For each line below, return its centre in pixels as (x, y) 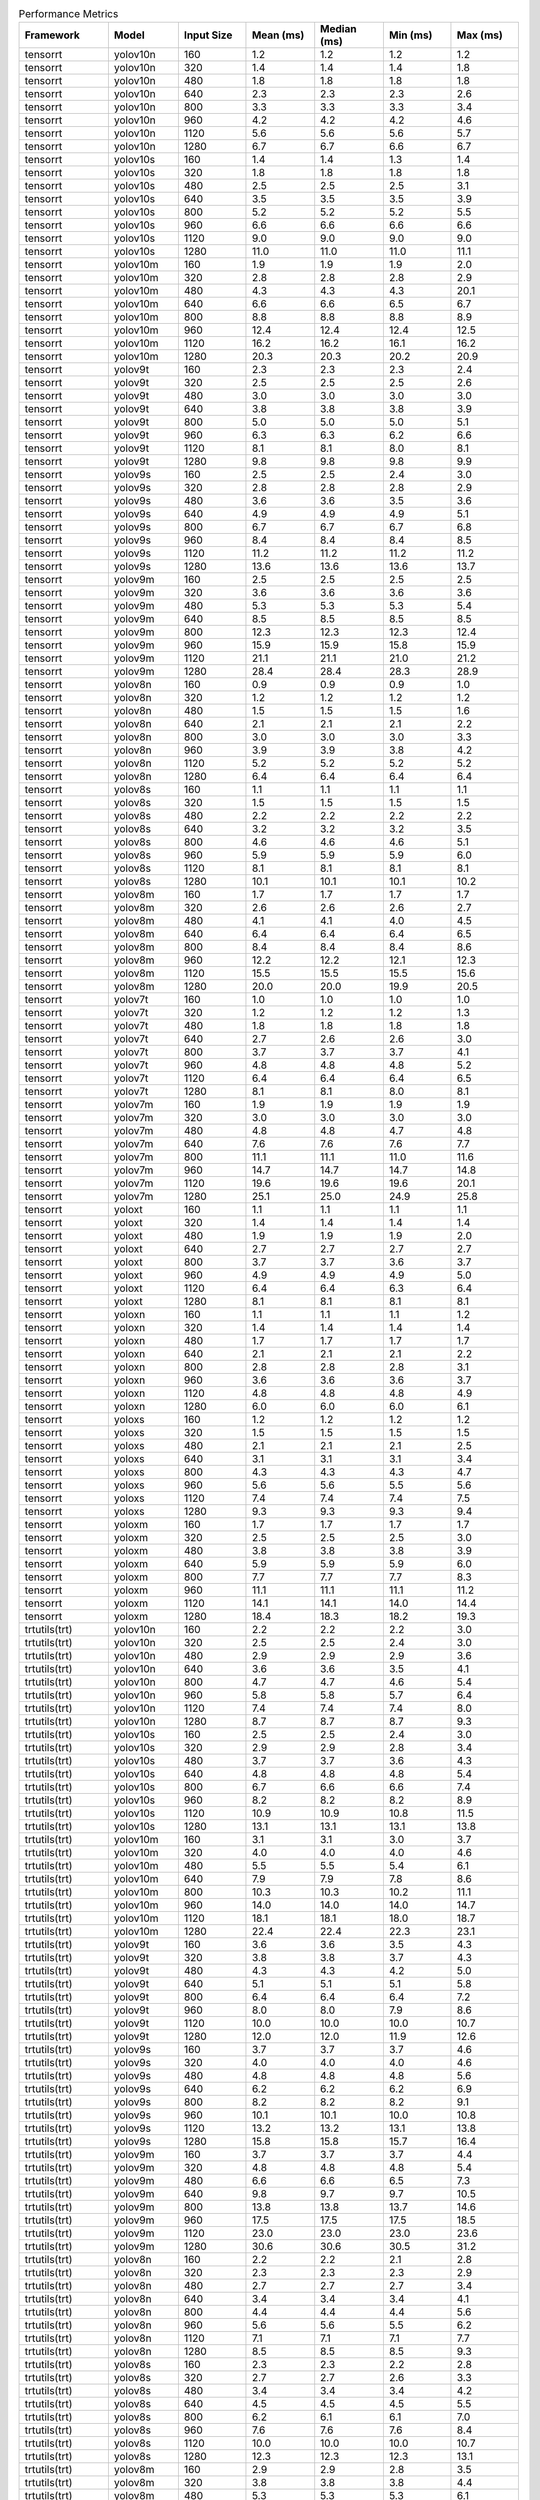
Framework (52, 35)
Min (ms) (410, 35)
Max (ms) (480, 35)
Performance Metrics (68, 14)
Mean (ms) (278, 35)
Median (338, 29)
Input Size (208, 35)
